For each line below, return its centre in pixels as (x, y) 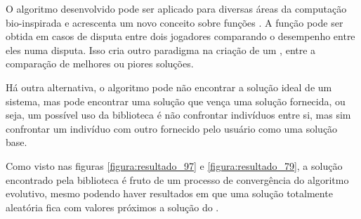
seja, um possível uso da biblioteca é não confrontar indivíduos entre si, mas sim (178, 115)
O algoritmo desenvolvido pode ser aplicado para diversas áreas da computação (176, 8)
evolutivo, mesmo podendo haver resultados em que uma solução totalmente (169, 193)
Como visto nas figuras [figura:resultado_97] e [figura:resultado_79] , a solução (174, 165)
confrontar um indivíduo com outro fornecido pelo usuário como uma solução (172, 128)
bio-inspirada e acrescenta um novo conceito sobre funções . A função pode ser (175, 22)
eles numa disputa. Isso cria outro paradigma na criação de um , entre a (161, 49)
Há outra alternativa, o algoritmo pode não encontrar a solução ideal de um (169, 87)
